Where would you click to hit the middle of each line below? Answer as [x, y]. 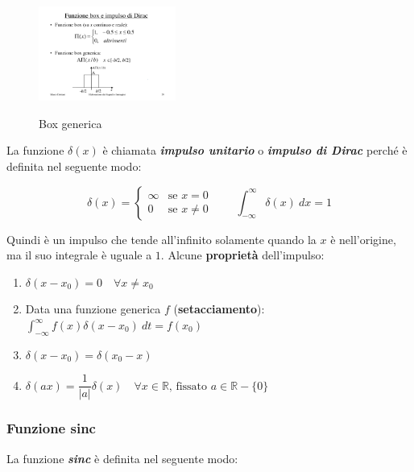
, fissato [188, 386]
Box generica [70, 123]
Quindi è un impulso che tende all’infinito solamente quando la [161, 239]
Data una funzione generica [93, 309]
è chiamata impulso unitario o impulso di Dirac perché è [255, 150]
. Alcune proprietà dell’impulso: [242, 255]
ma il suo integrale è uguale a [79, 255]
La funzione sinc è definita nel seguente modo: [122, 458]
